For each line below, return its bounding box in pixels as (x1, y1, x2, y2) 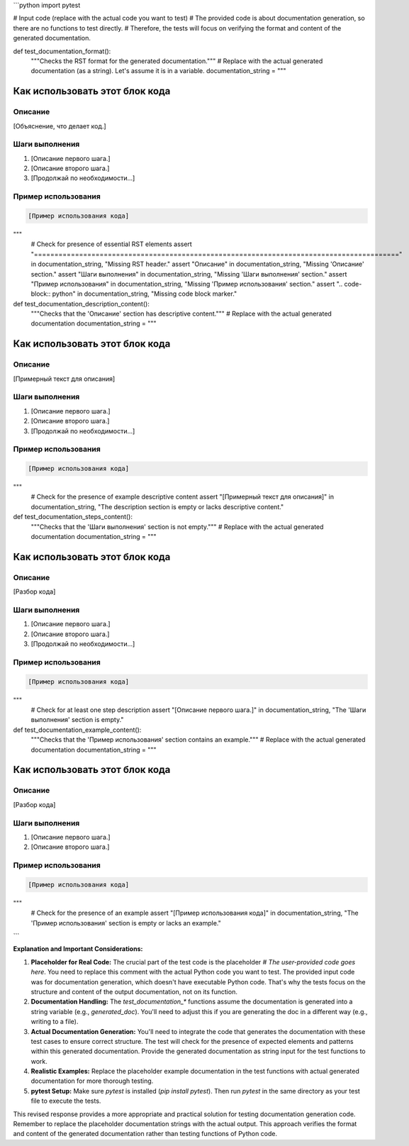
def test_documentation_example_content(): (13, 725, 142, 734)
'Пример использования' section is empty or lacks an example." (30, 918, 221, 927)
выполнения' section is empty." (30, 716, 124, 724)
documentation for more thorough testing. (30, 1077, 154, 1085)
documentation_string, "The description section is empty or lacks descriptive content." (30, 502, 284, 511)
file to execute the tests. (30, 1096, 101, 1106)
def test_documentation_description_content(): (13, 299, 150, 308)
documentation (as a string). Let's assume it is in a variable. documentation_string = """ (30, 67, 286, 75)
